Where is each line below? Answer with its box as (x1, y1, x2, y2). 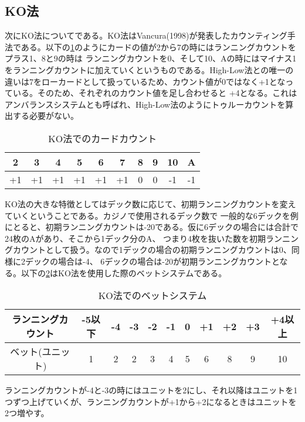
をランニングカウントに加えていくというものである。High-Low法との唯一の (5, 63, 294, 76)
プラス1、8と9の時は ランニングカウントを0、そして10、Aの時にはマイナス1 (5, 52, 297, 64)
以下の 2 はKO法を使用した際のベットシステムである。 (21, 266, 227, 279)
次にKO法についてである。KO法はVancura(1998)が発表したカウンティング (5, 29, 287, 42)
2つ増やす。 (5, 407, 49, 419)
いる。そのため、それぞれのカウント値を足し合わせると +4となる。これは (12, 87, 297, 99)
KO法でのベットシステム (98, 289, 207, 303)
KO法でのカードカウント (48, 131, 157, 145)
